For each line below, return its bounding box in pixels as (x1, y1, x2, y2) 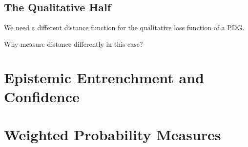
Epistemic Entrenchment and (4, 67, 204, 87)
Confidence (4, 86, 80, 106)
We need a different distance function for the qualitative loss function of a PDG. (4, 22, 245, 33)
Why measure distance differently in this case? (4, 38, 143, 49)
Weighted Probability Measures (4, 125, 221, 145)
